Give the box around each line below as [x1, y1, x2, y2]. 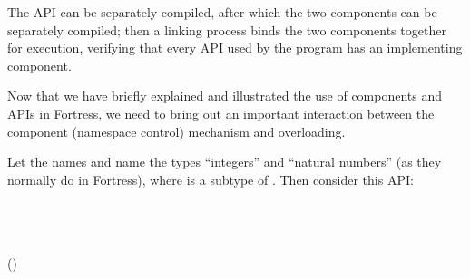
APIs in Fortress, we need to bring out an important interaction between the [7, 103, 435, 122]
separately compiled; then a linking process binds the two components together [7, 20, 446, 39]
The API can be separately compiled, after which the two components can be [7, 3, 437, 21]
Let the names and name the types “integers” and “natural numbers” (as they [7, 152, 442, 171]
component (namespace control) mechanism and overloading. [7, 121, 346, 140]
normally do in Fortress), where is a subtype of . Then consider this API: [7, 169, 414, 188]
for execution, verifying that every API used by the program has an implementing [7, 38, 463, 57]
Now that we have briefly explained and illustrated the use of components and [7, 86, 443, 105]
